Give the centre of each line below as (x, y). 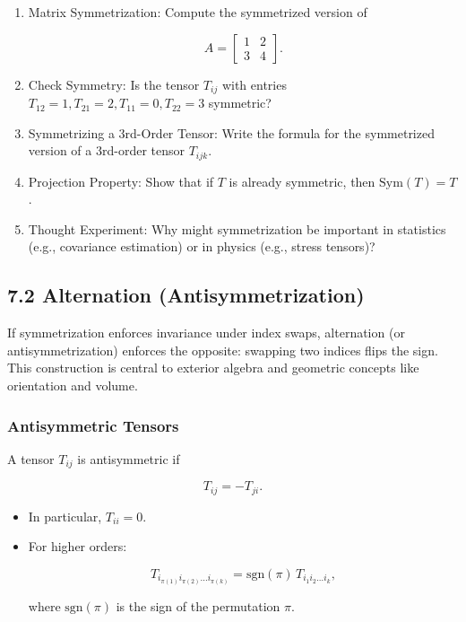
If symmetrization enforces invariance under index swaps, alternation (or (206, 333)
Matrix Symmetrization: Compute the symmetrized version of (198, 12)
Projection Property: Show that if (121, 181)
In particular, (65, 516)
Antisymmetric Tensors (93, 425)
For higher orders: (78, 546)
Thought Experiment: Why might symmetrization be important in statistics (237, 228)
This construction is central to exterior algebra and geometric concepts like (213, 368)
